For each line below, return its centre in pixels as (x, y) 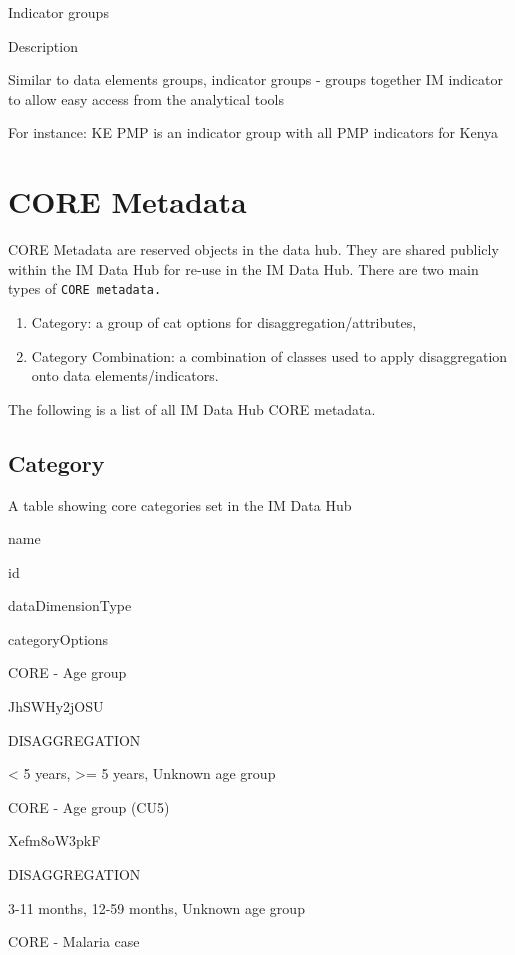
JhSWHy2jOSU (56, 706)
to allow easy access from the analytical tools (146, 98)
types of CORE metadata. (85, 288)
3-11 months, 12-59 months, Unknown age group (156, 907)
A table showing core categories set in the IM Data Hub (180, 504)
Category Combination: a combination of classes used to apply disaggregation (269, 355)
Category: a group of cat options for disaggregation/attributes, (224, 321)
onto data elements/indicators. (125, 375)
